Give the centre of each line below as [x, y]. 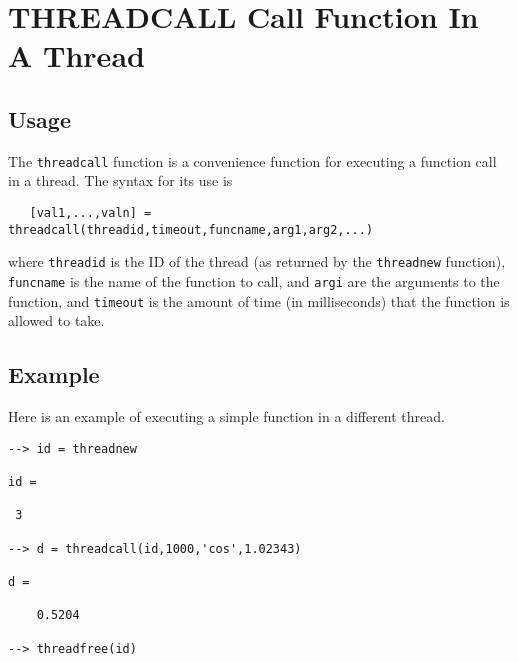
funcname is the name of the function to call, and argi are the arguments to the [254, 280]
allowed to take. [56, 320]
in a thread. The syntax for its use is [120, 180]
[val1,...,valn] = [90, 213]
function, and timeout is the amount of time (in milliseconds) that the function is [259, 300]
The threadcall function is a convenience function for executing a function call [252, 160]
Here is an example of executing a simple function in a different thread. [226, 416]
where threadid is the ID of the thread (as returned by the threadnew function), [257, 261]
